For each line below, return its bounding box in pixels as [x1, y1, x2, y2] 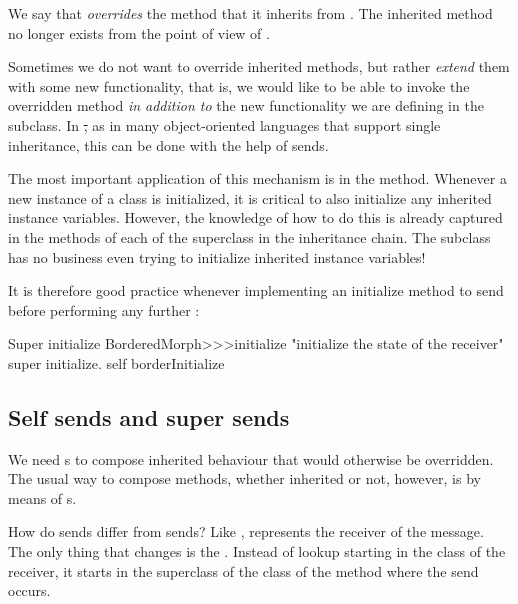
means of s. [8, 487, 77, 508]
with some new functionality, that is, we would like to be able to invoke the [8, 75, 470, 96]
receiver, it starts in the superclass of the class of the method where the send [8, 560, 479, 581]
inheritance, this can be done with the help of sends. [8, 134, 329, 155]
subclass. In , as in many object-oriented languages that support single [8, 114, 441, 135]
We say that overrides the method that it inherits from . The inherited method [8, 3, 493, 23]
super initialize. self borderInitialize [8, 352, 225, 373]
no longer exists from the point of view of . [8, 22, 270, 43]
